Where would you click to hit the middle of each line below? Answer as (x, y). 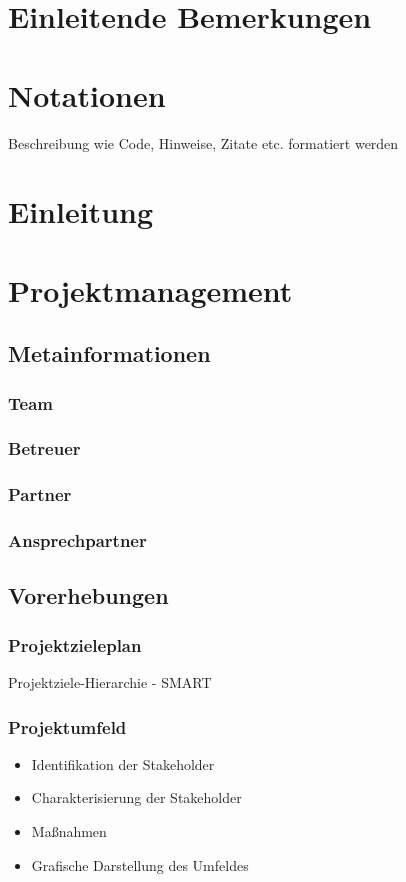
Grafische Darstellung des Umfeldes (140, 864)
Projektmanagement (150, 289)
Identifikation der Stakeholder (123, 763)
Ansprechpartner (77, 540)
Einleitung (81, 211)
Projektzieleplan (75, 644)
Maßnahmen (69, 831)
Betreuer (44, 448)
